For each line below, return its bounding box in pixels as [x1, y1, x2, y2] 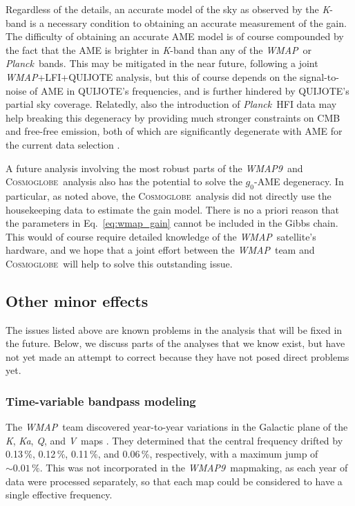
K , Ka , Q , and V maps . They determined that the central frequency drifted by [6, 433, 343, 447]
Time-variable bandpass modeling [6, 392, 196, 409]
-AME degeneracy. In [253, 174, 344, 189]
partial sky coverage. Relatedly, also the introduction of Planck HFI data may [6, 97, 337, 111]
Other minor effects [6, 290, 148, 311]
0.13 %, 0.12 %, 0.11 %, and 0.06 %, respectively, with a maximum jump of [6, 447, 318, 461]
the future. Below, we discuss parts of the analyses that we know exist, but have [6, 336, 345, 350]
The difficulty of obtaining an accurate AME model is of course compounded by [6, 29, 344, 44]
